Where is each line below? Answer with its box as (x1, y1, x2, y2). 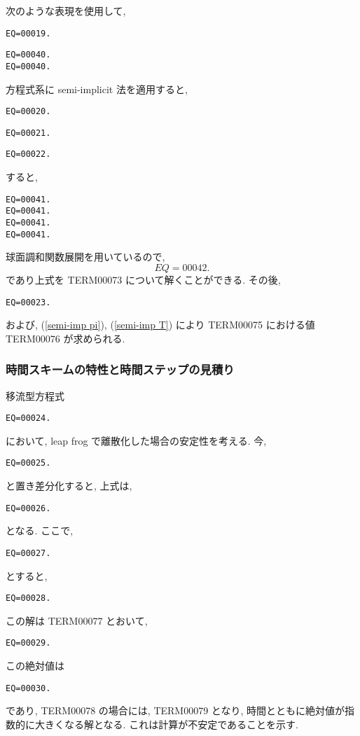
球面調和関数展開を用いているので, (6, 249, 165, 264)
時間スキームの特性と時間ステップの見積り (6, 361, 235, 378)
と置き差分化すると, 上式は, (6, 478, 132, 493)
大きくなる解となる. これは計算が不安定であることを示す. (34, 716, 298, 731)
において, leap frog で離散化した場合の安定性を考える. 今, (6, 433, 267, 447)
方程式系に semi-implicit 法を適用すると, (6, 81, 188, 96)
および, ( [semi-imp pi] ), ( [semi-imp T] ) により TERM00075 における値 (6, 317, 315, 332)
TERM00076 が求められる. (6, 331, 125, 345)
